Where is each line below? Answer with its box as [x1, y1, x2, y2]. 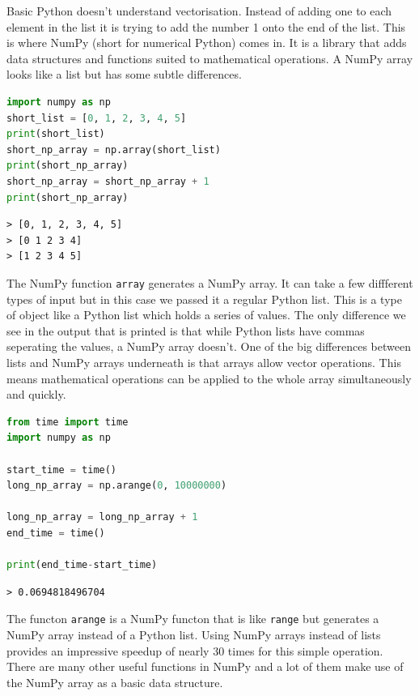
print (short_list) [6, 128, 105, 140]
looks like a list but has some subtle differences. [6, 66, 242, 83]
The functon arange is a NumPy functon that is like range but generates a [6, 610, 379, 627]
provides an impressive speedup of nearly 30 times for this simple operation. [6, 642, 383, 659]
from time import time [6, 416, 129, 428]
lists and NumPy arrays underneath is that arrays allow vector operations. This [6, 353, 401, 370]
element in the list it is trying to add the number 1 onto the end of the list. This [6, 18, 406, 35]
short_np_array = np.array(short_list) [6, 143, 221, 156]
